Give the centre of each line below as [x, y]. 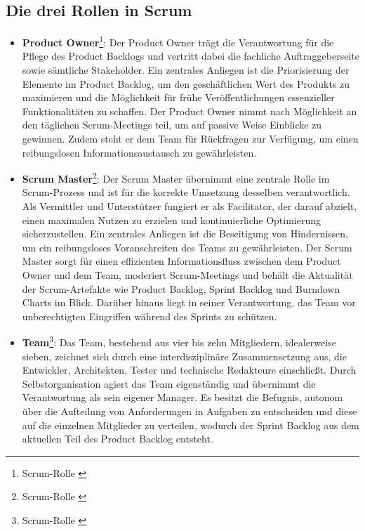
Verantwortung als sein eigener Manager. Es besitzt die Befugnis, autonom [182, 397]
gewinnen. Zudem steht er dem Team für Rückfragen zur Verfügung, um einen [190, 139]
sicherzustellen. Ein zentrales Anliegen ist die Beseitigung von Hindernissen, [185, 234]
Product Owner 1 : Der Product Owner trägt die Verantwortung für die [178, 41]
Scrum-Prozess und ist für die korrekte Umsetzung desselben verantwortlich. [186, 192]
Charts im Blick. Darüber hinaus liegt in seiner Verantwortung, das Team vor [189, 302]
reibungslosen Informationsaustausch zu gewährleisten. [139, 152]
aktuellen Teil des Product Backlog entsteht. [118, 439]
